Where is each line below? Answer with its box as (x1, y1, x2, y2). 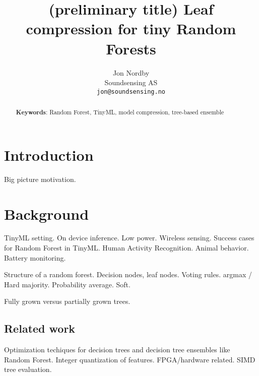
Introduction (4, 144, 94, 165)
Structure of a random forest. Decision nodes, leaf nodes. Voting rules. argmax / (4, 269, 252, 280)
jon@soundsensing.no (96, 88, 166, 95)
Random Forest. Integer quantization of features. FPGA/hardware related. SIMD (4, 354, 255, 364)
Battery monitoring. (4, 252, 66, 263)
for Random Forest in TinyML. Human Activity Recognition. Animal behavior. (4, 242, 249, 253)
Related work (4, 321, 76, 336)
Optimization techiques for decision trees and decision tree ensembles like (4, 344, 230, 355)
